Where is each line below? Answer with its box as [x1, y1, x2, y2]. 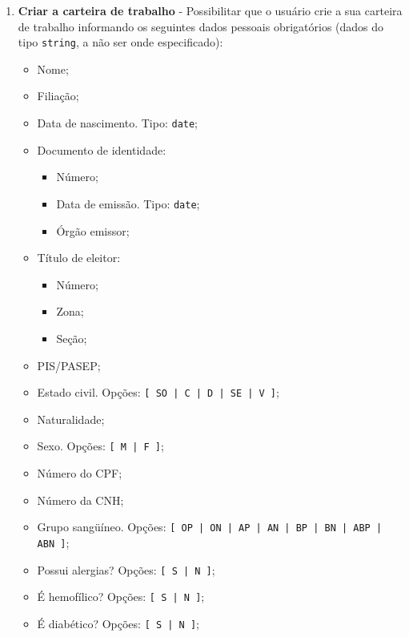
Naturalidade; [37, 410, 105, 427]
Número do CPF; [37, 465, 122, 481]
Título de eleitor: [37, 249, 121, 266]
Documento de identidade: [37, 141, 166, 158]
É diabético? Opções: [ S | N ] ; [37, 615, 199, 631]
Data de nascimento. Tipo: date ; [37, 115, 198, 131]
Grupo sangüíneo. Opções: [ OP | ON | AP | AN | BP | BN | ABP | [37, 518, 383, 535]
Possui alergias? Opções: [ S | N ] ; [37, 561, 215, 578]
